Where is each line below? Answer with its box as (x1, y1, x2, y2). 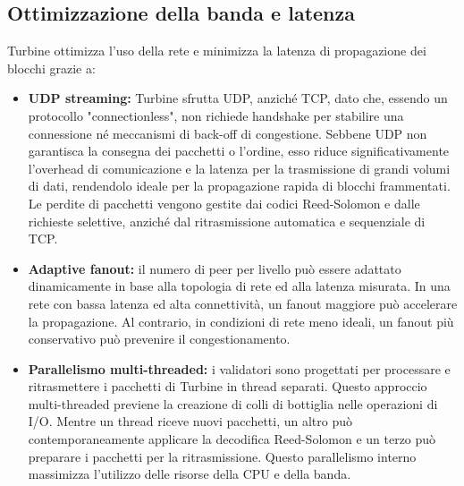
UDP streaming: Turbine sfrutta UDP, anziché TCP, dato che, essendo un (28, 89, 448, 107)
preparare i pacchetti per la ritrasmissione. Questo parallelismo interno (28, 447, 417, 465)
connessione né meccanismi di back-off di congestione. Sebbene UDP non (28, 124, 427, 142)
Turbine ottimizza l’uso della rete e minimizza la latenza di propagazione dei (7, 41, 426, 60)
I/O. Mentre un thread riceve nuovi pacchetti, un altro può (28, 412, 353, 431)
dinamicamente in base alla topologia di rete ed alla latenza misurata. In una (28, 277, 451, 295)
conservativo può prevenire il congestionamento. (28, 329, 291, 348)
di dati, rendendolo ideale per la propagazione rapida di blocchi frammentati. (28, 176, 451, 195)
